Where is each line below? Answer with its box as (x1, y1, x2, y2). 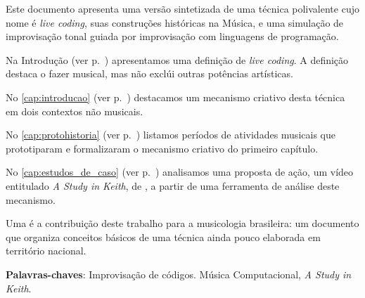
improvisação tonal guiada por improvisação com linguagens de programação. (6, 29, 339, 44)
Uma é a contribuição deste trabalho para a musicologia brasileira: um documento (6, 216, 359, 231)
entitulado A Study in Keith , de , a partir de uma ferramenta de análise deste (6, 178, 340, 193)
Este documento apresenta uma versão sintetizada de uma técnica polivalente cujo (6, 1, 359, 15)
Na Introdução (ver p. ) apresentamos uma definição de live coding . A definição (6, 52, 349, 67)
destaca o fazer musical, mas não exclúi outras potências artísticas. (6, 66, 293, 81)
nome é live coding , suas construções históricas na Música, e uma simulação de (6, 15, 344, 30)
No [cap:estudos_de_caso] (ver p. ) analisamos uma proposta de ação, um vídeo (6, 164, 354, 179)
